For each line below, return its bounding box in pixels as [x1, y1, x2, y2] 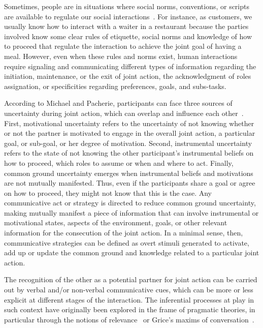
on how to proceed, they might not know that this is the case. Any [4, 187, 212, 198]
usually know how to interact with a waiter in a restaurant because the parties [4, 21, 249, 32]
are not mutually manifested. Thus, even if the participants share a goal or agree [4, 177, 255, 188]
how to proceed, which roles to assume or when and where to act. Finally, [4, 157, 234, 168]
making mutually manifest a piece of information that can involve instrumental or [4, 207, 259, 218]
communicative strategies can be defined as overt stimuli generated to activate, [4, 237, 249, 248]
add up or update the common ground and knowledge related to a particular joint [4, 247, 259, 258]
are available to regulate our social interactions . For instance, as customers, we [4, 11, 252, 21]
